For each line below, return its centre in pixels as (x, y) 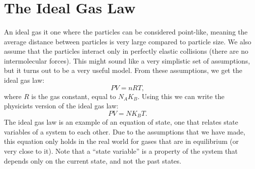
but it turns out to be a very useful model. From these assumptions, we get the (123, 70)
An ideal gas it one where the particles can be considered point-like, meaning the (126, 31)
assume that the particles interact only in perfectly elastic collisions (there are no (126, 51)
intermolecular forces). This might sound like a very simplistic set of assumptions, (127, 60)
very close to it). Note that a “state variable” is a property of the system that (121, 151)
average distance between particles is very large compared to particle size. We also (128, 41)
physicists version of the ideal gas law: (61, 106)
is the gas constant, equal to (73, 96)
